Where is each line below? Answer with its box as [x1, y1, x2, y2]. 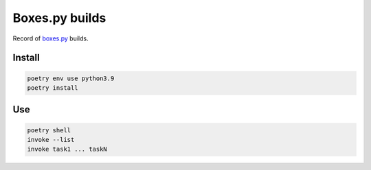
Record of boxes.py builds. [12, 34, 89, 42]
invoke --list [27, 136, 75, 143]
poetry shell [27, 126, 71, 134]
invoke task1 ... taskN [27, 145, 108, 154]
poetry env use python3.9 [27, 74, 115, 82]
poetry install [27, 84, 78, 92]
